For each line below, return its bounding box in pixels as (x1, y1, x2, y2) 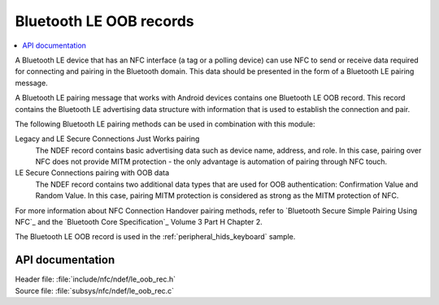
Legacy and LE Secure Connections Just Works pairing (15, 134, 200, 144)
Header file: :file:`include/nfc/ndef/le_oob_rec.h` (15, 274, 176, 284)
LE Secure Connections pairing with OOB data (15, 168, 170, 178)
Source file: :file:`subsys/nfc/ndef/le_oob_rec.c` (15, 286, 175, 295)
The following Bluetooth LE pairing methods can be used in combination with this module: (15, 118, 316, 129)
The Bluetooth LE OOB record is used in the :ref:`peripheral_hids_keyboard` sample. (15, 232, 296, 242)
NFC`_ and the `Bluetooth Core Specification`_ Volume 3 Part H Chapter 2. (15, 217, 263, 227)
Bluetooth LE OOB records (15, 12, 194, 30)
